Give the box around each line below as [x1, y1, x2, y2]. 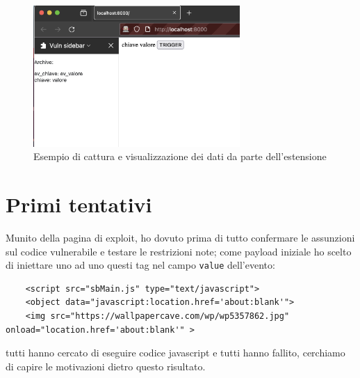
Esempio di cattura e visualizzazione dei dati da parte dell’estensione [33, 149, 327, 164]
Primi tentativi [6, 189, 152, 218]
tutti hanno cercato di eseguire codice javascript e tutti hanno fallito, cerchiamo [6, 345, 345, 360]
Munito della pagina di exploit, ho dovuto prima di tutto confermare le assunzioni [6, 230, 355, 244]
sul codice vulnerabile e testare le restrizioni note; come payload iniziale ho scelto [6, 244, 352, 258]
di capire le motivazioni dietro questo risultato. [6, 359, 206, 373]
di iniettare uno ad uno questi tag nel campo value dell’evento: [6, 258, 275, 272]
